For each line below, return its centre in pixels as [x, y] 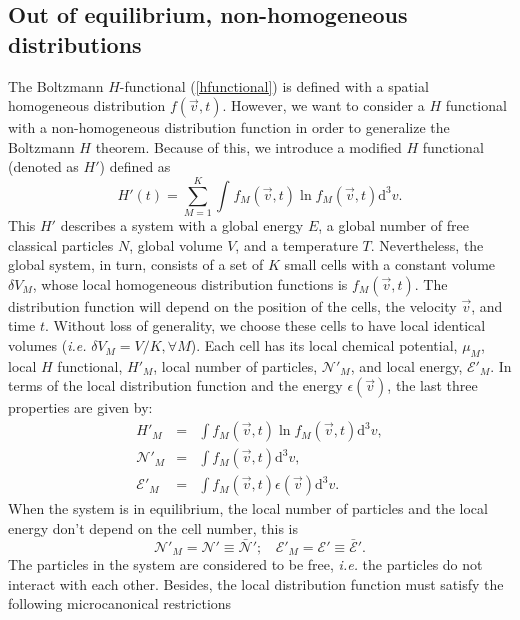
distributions [75, 43]
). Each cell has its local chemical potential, [324, 345]
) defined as [135, 166]
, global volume [176, 244]
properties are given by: [80, 407]
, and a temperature [296, 244]
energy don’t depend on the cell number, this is [153, 527]
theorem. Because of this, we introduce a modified [248, 146]
